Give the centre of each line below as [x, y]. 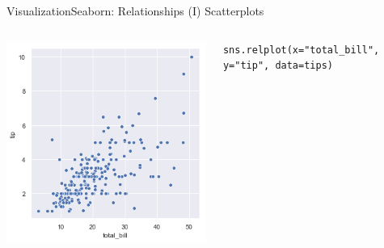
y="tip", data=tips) [278, 66]
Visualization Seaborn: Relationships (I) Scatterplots [135, 11]
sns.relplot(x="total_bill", [301, 50]
